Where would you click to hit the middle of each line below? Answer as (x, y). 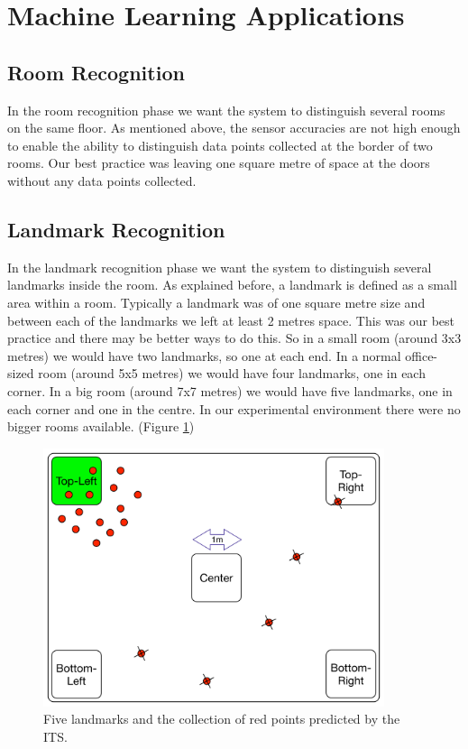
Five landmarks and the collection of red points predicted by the (222, 719)
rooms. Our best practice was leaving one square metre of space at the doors (219, 163)
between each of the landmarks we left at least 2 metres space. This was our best (231, 320)
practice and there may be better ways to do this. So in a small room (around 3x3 (234, 338)
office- (422, 355)
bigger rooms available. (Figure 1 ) (101, 426)
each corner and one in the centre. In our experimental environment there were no (234, 408)
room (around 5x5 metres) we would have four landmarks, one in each (232, 373)
